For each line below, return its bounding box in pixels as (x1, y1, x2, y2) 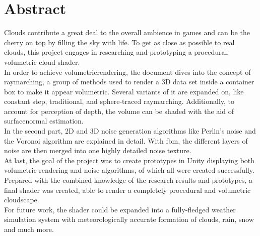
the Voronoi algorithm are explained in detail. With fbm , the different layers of (4, 135, 248, 146)
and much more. (4, 224, 54, 234)
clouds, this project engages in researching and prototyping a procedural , (4, 47, 229, 57)
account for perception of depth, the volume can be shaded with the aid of (4, 105, 234, 116)
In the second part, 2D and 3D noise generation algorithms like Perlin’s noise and (4, 126, 256, 136)
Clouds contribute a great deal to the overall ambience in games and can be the (4, 27, 250, 38)
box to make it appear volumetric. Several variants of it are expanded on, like (4, 86, 244, 96)
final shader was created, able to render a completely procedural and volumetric (4, 184, 251, 195)
